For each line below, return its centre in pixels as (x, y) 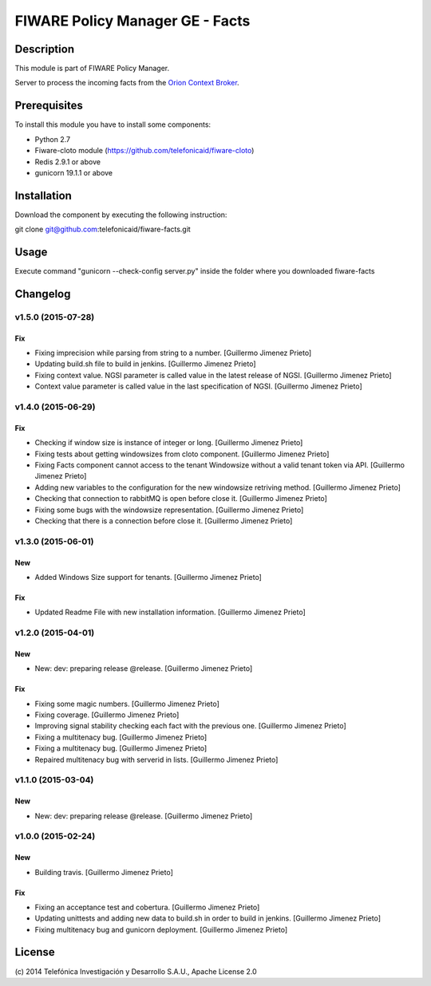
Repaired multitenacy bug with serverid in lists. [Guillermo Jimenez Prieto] (156, 759)
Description (45, 49)
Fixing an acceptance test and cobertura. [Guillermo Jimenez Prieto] (147, 907)
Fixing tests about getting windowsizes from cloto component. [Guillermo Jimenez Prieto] (182, 454)
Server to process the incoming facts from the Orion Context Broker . (127, 83)
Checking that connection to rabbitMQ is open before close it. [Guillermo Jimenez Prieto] (181, 499)
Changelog (43, 294)
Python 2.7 (53, 139)
